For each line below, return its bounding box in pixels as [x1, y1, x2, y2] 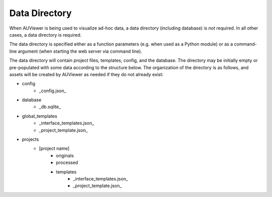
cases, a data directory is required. [9, 32, 82, 38]
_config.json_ [39, 88, 66, 94]
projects [22, 136, 39, 142]
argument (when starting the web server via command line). [18, 48, 143, 54]
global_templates [22, 113, 57, 119]
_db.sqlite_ [39, 104, 61, 110]
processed [56, 159, 78, 165]
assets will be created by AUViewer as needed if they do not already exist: [9, 71, 164, 77]
